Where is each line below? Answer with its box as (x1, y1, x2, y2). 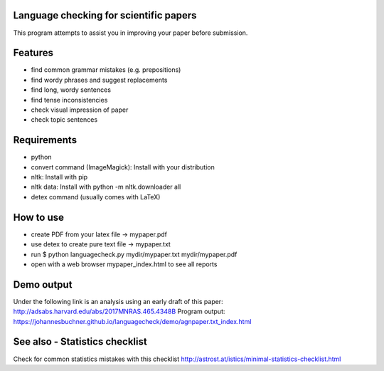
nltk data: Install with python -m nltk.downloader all (31, 182, 181, 192)
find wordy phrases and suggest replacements (31, 75, 168, 84)
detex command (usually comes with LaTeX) (31, 192, 161, 201)
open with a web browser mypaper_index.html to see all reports (31, 260, 218, 268)
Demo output (13, 278, 73, 291)
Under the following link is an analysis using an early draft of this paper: (13, 297, 223, 305)
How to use (13, 211, 64, 224)
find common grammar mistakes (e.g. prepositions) (31, 66, 181, 74)
